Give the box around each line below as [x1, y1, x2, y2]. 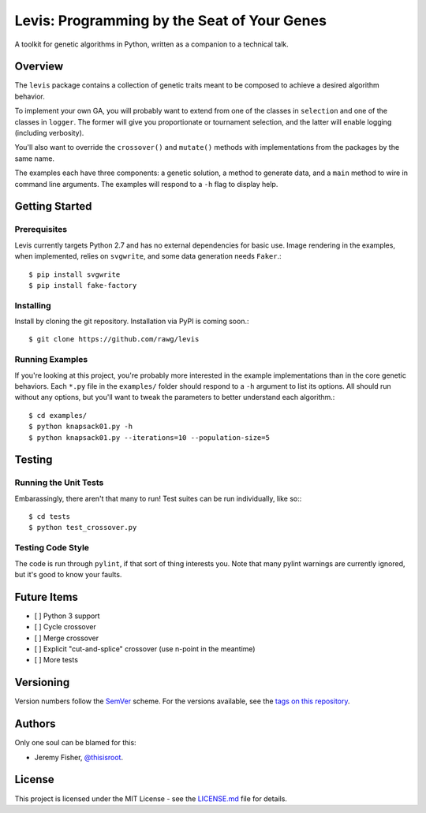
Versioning [14, 676, 70, 689]
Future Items [14, 590, 79, 603]
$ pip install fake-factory [28, 281, 137, 289]
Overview [14, 60, 64, 73]
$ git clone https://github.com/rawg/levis [28, 335, 200, 344]
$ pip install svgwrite [28, 270, 121, 279]
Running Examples [14, 354, 88, 365]
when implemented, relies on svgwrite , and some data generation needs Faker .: [14, 252, 282, 261]
